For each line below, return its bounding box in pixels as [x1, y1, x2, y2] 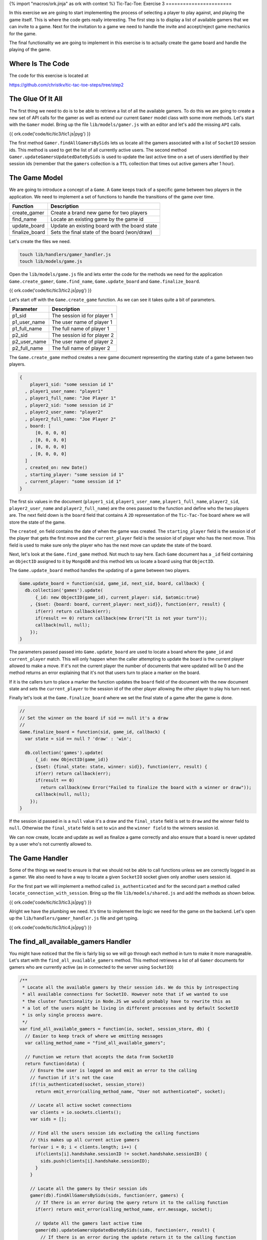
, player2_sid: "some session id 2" [25, 402, 114, 408]
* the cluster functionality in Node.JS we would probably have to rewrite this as [22, 998, 231, 1004]
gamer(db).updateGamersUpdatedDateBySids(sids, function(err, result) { [35, 1228, 215, 1233]
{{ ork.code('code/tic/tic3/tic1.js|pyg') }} [9, 130, 91, 136]
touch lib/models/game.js [19, 258, 83, 264]
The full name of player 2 [51, 345, 111, 352]
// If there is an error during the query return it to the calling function [35, 1199, 228, 1205]
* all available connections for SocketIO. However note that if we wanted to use [22, 992, 228, 997]
